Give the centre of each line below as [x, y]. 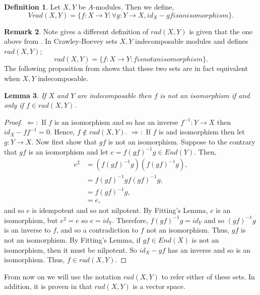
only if [14, 105]
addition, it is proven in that [48, 286]
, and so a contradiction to [97, 230]
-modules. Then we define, [134, 7]
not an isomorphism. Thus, [188, 230]
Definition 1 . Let [32, 7]
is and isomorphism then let [202, 132]
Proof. [13, 122]
